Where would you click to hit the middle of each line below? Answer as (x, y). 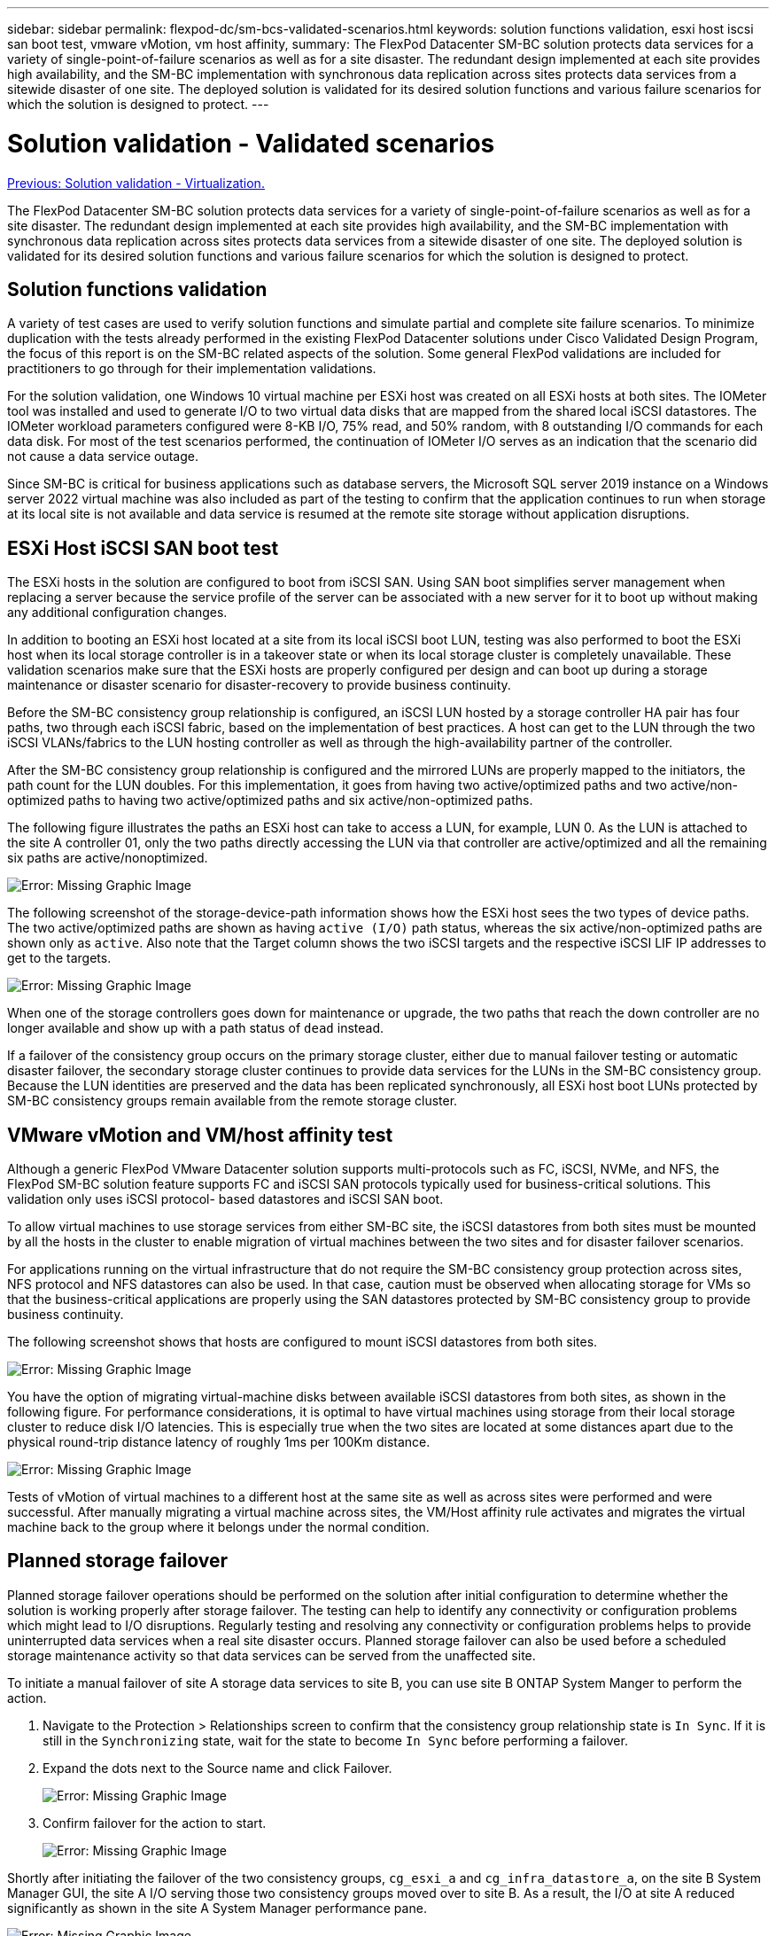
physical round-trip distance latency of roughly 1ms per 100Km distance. (219, 1442)
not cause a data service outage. (103, 457)
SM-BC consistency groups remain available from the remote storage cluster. (233, 1101)
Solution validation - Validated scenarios (251, 143)
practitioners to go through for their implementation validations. (192, 369)
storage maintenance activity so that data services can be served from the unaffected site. (272, 1655)
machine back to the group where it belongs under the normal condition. (218, 1527)
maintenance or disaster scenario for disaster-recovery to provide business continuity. (259, 685)
